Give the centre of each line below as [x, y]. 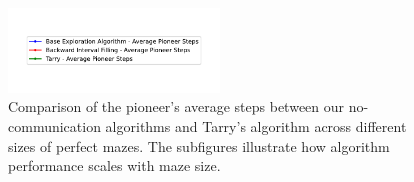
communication [54, 125]
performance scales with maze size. [114, 165]
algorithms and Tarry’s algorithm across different [256, 125]
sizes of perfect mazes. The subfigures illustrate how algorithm [199, 145]
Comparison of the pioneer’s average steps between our [176, 106]
